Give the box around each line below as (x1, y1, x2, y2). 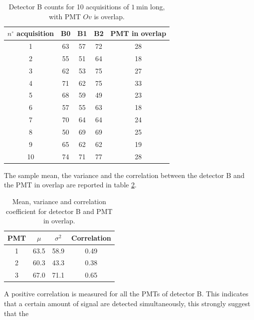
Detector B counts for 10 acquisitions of (8, 1, 129, 11)
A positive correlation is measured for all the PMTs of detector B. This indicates (4, 288, 249, 299)
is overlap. (94, 11, 125, 21)
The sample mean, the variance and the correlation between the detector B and (4, 170, 245, 180)
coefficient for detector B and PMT (6, 206, 113, 216)
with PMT (48, 11, 81, 21)
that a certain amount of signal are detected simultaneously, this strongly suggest (4, 298, 251, 308)
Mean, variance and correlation (12, 196, 106, 206)
